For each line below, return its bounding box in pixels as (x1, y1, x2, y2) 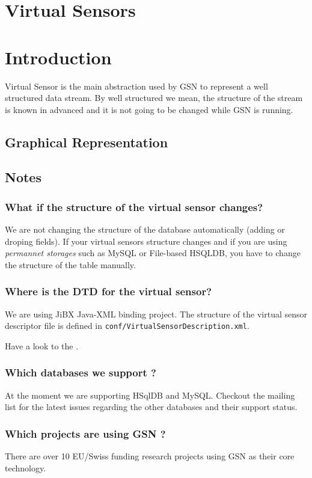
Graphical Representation (5, 132, 168, 151)
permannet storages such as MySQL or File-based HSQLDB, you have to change (5, 247, 301, 259)
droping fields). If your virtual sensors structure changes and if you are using (5, 234, 287, 247)
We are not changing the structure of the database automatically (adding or (5, 223, 285, 236)
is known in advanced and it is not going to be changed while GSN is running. (5, 103, 293, 115)
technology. (5, 461, 46, 474)
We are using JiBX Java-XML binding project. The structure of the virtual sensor (5, 307, 308, 320)
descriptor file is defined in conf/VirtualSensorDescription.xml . (5, 319, 249, 332)
